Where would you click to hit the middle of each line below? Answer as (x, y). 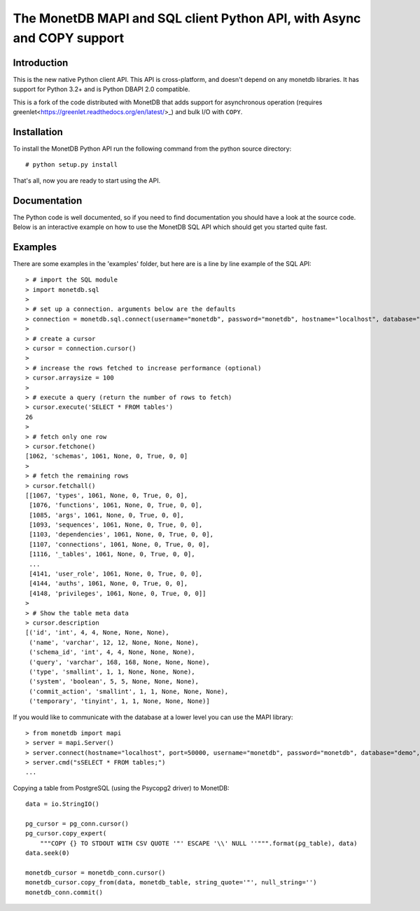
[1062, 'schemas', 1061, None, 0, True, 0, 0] (107, 456)
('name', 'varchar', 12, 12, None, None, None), (114, 642)
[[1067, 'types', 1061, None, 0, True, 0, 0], (107, 495)
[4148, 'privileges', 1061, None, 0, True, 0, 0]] (118, 593)
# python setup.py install (72, 165)
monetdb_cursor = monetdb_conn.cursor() (96, 872)
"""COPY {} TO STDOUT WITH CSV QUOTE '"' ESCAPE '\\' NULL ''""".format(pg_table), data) (198, 843)
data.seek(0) (48, 853)
